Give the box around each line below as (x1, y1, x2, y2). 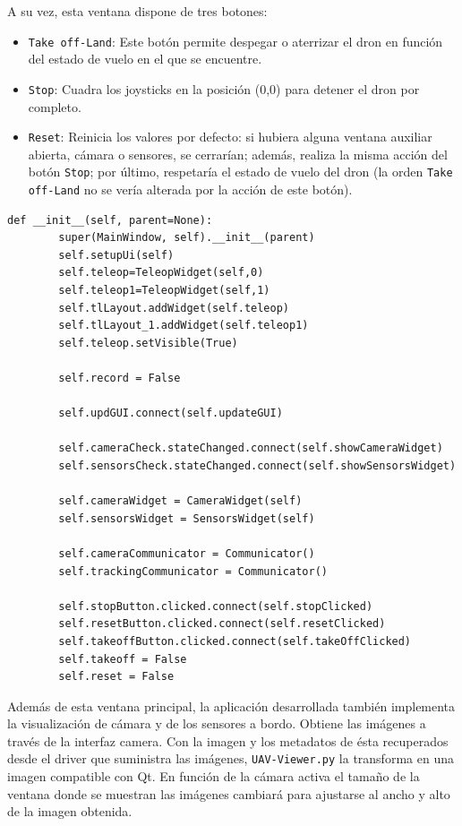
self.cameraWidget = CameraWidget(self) (58, 495, 303, 508)
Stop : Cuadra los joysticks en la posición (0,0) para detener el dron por (28, 79, 420, 98)
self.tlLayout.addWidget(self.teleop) (58, 301, 289, 314)
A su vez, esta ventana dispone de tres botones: (7, 2, 268, 20)
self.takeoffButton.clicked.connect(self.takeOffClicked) (58, 634, 412, 648)
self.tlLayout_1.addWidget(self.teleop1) (58, 319, 309, 332)
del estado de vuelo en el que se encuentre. (28, 49, 262, 68)
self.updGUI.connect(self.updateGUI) (58, 407, 283, 420)
